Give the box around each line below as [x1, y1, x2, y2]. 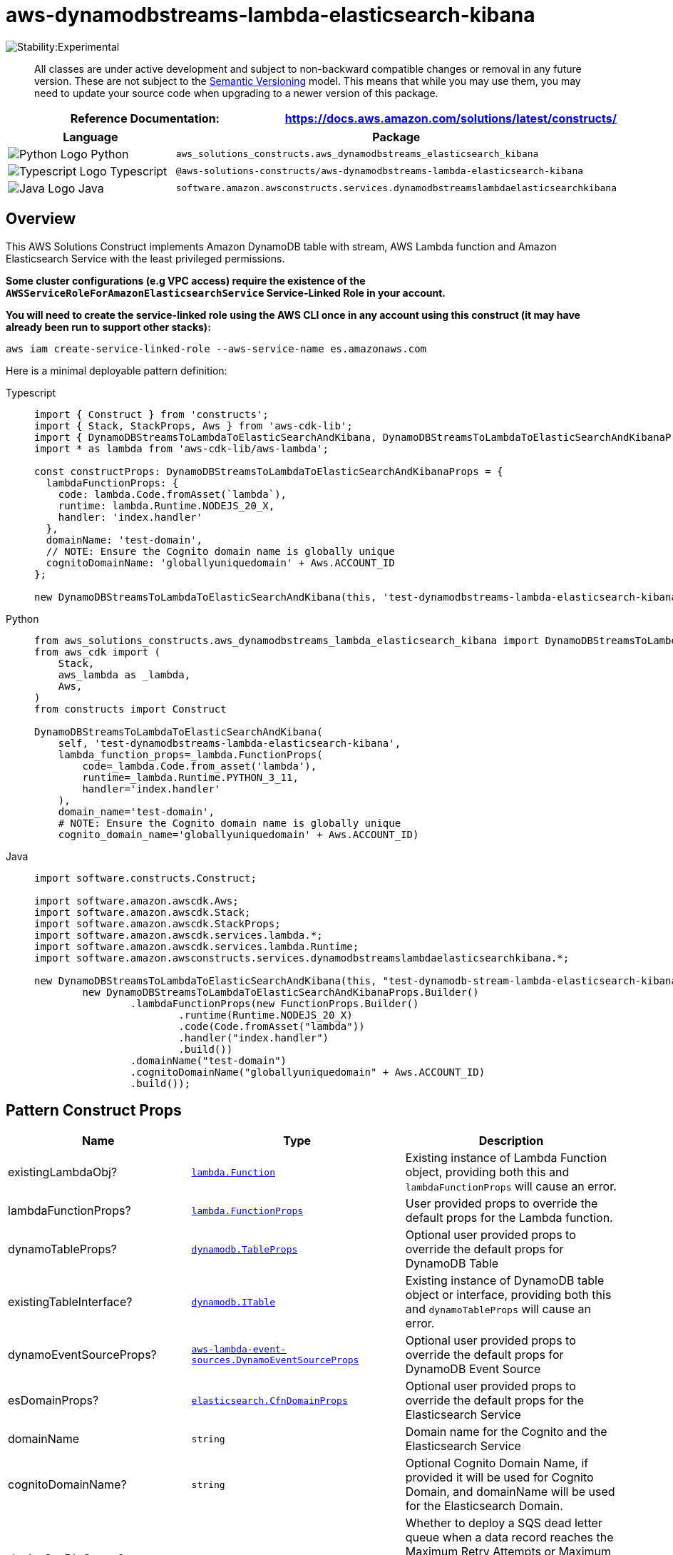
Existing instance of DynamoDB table [405, 1273, 605, 1288]
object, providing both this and [405, 1165, 570, 1180]
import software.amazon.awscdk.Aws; [34, 894, 239, 907]
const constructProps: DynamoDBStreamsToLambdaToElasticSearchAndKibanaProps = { [34, 465, 503, 477]
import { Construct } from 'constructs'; [34, 408, 269, 420]
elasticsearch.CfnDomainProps [191, 1395, 348, 1406]
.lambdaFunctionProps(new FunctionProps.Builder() [130, 997, 419, 1009]
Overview [6, 210, 76, 228]
